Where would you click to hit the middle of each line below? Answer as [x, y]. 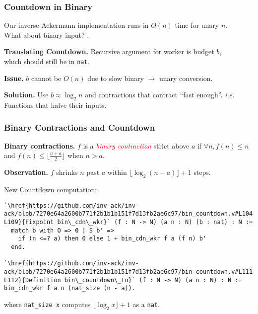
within [117, 172]
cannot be [46, 78]
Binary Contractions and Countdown [80, 127]
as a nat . [146, 304]
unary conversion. [186, 78]
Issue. [14, 78]
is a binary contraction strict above [136, 145]
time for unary [197, 25]
